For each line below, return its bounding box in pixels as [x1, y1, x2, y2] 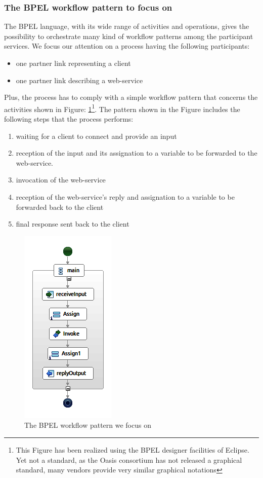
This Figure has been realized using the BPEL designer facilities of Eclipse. [16, 444, 249, 455]
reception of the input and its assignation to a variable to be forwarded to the [16, 148, 257, 158]
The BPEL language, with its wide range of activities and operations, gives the [4, 21, 249, 31]
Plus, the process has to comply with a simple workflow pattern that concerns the [4, 92, 258, 102]
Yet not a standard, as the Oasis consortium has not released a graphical [16, 454, 242, 465]
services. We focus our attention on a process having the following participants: [4, 41, 250, 51]
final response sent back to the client [16, 218, 129, 229]
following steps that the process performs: [4, 114, 134, 124]
